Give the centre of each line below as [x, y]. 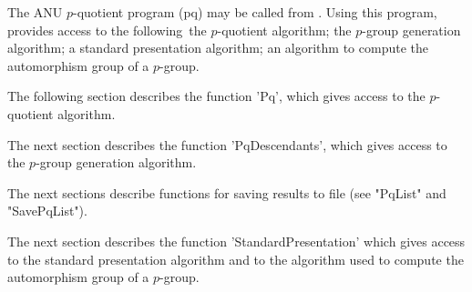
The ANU [35, 12]
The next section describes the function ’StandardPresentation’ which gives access [236, 241]
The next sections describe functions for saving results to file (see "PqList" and [227, 192]
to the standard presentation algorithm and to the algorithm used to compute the [236, 259]
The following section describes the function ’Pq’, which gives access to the [216, 96]
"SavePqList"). [47, 211]
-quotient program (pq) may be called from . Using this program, [255, 12]
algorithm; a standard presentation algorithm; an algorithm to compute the [218, 48]
